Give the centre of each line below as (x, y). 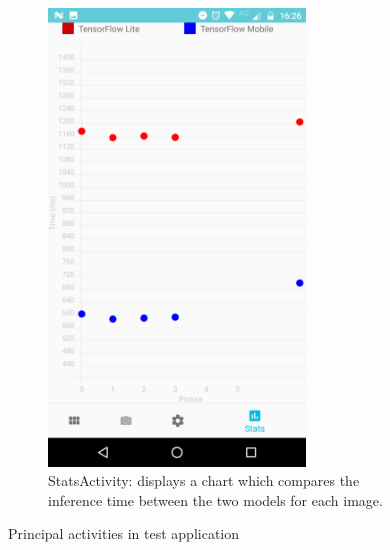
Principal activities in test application (124, 533)
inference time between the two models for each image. (215, 499)
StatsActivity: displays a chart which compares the (204, 480)
